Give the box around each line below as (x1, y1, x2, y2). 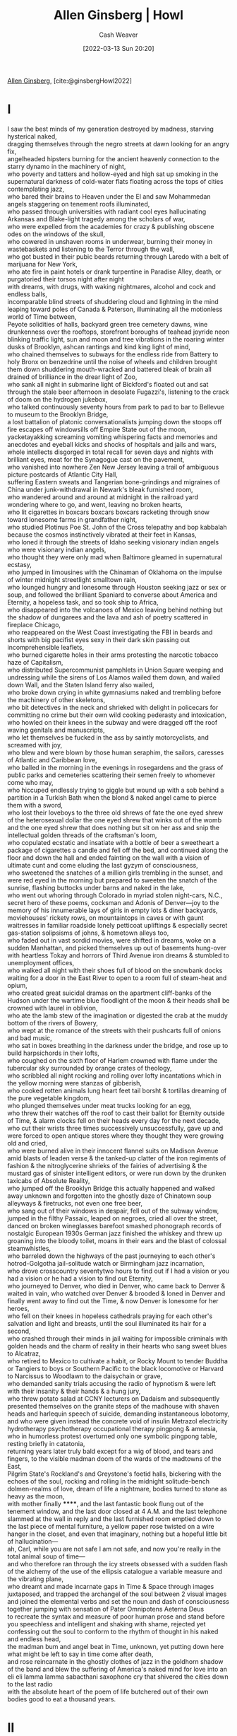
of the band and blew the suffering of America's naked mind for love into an (7, 1665, 228, 1673)
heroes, (7, 1304, 30, 1312)
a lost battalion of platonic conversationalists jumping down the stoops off (7, 417, 222, 426)
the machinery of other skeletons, (7, 695, 106, 704)
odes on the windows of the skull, (7, 230, 106, 238)
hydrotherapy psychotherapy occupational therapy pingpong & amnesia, (7, 1424, 218, 1433)
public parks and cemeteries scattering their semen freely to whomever (7, 771, 216, 779)
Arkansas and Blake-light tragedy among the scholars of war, (7, 214, 186, 223)
